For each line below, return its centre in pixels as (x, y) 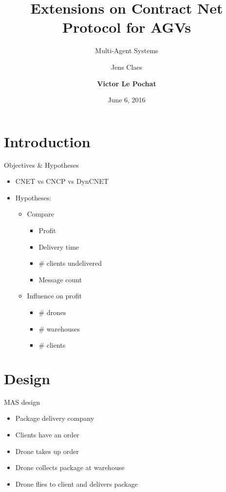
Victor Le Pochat (127, 83)
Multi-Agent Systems (127, 50)
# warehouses (59, 328)
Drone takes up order (47, 451)
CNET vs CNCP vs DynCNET (62, 181)
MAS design (22, 402)
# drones (52, 312)
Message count (60, 279)
